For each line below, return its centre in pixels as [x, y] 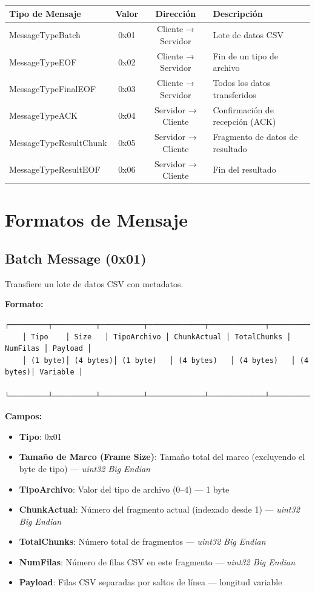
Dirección [176, 13]
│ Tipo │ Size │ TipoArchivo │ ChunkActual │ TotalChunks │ [157, 337]
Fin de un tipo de [246, 55]
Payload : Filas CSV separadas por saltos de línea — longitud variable [151, 582]
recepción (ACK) [244, 121]
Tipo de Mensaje [45, 13]
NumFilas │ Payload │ [48, 349]
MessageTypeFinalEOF [53, 89]
